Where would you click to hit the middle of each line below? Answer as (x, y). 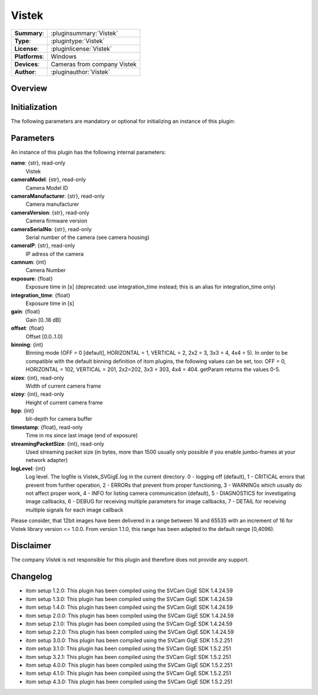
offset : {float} (27, 328)
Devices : (27, 64)
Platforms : (29, 56)
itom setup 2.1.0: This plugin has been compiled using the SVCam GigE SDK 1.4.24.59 (129, 624)
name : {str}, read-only (38, 163)
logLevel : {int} (28, 468)
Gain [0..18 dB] (43, 320)
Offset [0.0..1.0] (44, 336)
